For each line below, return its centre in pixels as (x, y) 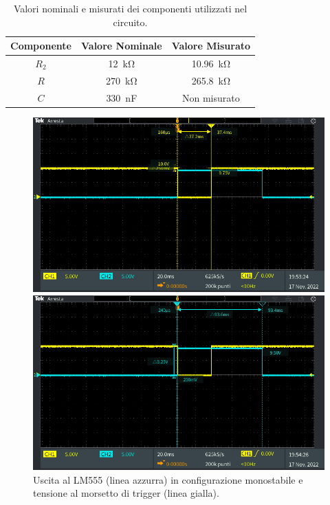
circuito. (130, 22)
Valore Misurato (211, 46)
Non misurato (211, 97)
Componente (41, 46)
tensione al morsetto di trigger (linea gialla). (126, 493)
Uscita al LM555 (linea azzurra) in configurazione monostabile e (168, 479)
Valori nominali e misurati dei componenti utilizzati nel (130, 8)
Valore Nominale (122, 46)
